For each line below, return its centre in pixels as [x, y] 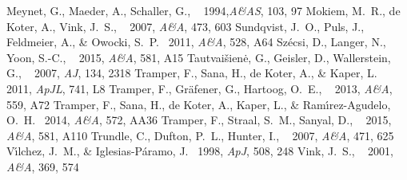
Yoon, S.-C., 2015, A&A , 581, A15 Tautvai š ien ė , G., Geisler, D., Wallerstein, [199, 57]
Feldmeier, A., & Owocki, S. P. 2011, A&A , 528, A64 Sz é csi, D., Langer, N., [196, 42]
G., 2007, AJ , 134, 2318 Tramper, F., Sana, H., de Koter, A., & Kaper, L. [192, 73]
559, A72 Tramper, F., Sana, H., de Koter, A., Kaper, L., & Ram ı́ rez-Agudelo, [199, 104]
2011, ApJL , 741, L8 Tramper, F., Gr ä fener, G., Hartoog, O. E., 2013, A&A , [200, 88]
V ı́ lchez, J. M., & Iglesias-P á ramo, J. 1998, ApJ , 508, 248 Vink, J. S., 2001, [200, 151]
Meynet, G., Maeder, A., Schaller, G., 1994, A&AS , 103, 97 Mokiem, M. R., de [203, 10]
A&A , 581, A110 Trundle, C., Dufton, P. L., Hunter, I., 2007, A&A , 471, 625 [200, 135]
